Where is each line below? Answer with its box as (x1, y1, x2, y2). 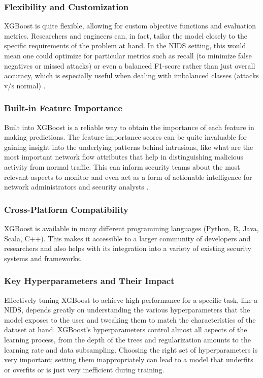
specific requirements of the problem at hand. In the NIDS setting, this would (4, 40, 246, 51)
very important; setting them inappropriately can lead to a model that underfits (4, 354, 253, 365)
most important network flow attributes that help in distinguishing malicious (4, 151, 244, 162)
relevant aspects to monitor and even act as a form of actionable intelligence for (4, 171, 252, 182)
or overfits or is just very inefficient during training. (4, 364, 165, 374)
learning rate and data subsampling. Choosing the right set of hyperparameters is (4, 344, 258, 355)
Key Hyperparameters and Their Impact (4, 274, 175, 287)
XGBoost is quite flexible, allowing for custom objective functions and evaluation (4, 20, 256, 31)
